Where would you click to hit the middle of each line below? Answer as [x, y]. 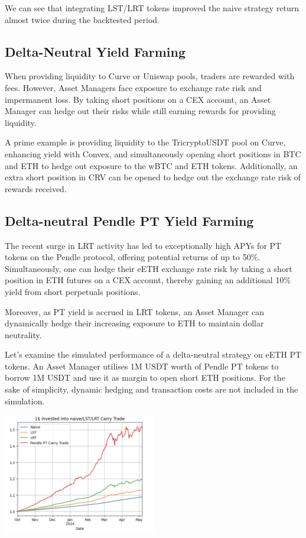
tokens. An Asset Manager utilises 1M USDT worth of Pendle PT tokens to [142, 366]
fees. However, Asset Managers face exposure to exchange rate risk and [133, 87]
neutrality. [23, 334]
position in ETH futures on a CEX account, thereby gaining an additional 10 [144, 280]
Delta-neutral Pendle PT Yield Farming [129, 220]
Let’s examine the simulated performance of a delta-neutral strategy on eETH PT [153, 354]
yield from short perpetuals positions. [73, 291]
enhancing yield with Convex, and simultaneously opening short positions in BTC [153, 153]
